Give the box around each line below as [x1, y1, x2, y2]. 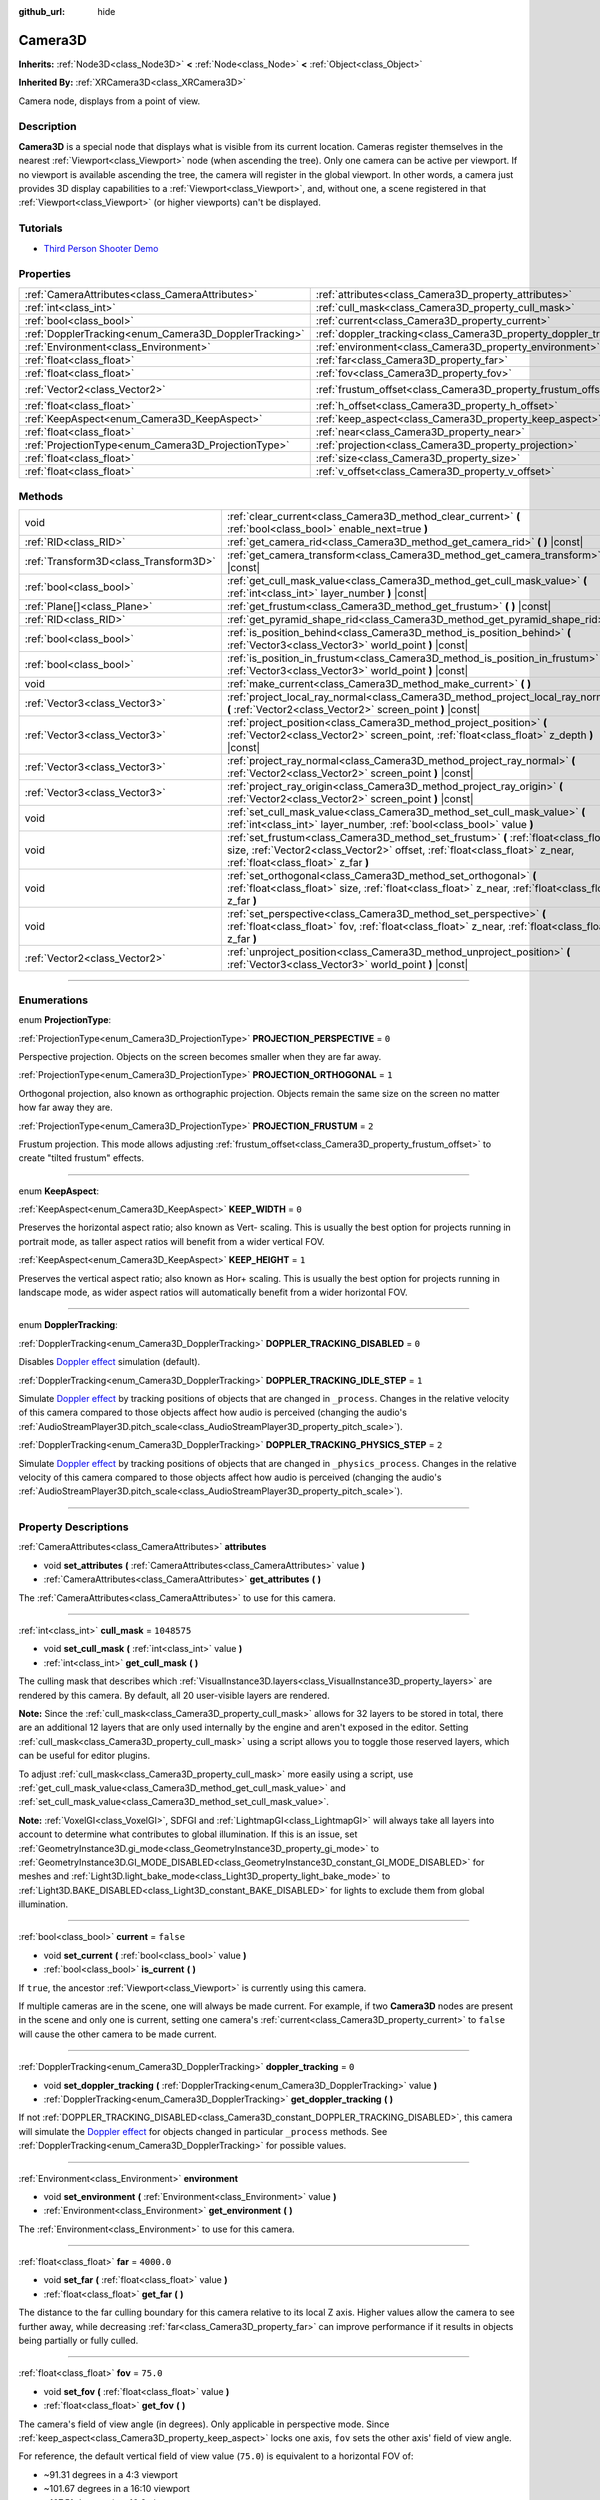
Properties [18, 267, 72, 281]
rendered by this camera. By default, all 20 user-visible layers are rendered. [18, 1689, 330, 1701]
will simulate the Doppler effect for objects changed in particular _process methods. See [18, 2125, 388, 2137]
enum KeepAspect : [18, 1185, 100, 1197]
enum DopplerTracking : [18, 1319, 119, 1331]
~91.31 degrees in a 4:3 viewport [43, 2468, 179, 2480]
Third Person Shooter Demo [43, 242, 159, 254]
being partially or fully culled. [18, 2335, 139, 2347]
